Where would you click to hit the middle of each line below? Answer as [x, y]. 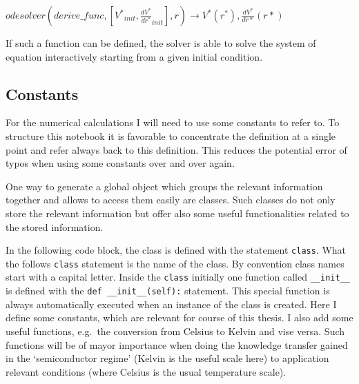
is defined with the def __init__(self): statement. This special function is [168, 291]
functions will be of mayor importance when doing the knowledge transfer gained [177, 344]
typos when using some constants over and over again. [120, 163]
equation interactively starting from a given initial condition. [134, 56]
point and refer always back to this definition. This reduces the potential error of [176, 149]
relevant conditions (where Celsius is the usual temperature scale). [146, 371]
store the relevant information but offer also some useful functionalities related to [177, 213]
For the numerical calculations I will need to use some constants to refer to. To [173, 122]
